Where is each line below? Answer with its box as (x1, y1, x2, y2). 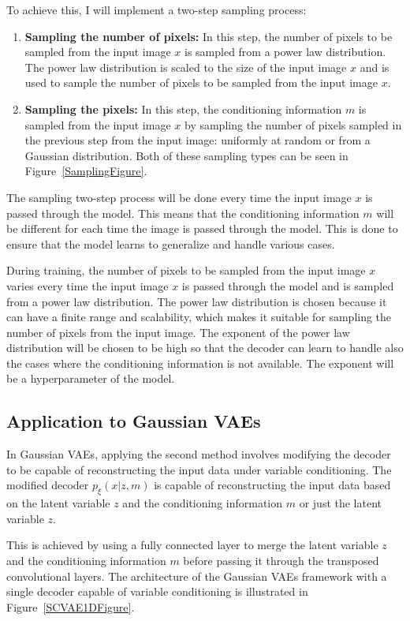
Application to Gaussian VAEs (6, 409, 261, 433)
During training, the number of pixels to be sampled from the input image (6, 262, 366, 279)
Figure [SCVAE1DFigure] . (6, 598, 135, 615)
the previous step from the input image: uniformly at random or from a (24, 132, 371, 148)
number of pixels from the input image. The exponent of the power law (6, 324, 350, 340)
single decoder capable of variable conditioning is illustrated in (6, 583, 308, 600)
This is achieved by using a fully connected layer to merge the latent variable (6, 537, 378, 553)
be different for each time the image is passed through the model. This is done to (6, 220, 398, 237)
